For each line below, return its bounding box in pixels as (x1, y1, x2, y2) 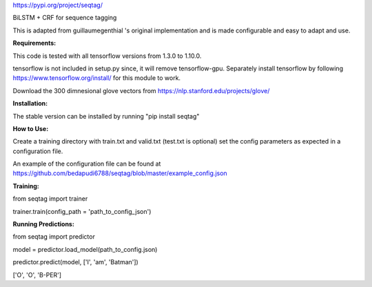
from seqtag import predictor (12, 232, 96, 241)
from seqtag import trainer (12, 195, 88, 203)
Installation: (12, 99, 48, 108)
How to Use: (12, 124, 49, 132)
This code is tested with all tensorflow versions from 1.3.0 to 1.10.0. (12, 52, 202, 60)
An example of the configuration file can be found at (12, 159, 161, 168)
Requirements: (12, 39, 56, 48)
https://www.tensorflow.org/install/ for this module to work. (12, 74, 181, 82)
